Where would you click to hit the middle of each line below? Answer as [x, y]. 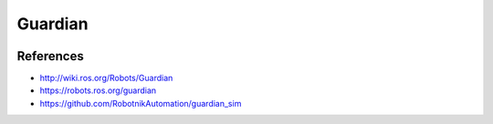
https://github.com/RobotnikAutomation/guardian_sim [141, 103]
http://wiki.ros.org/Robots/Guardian [106, 78]
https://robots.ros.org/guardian [98, 90]
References [50, 56]
